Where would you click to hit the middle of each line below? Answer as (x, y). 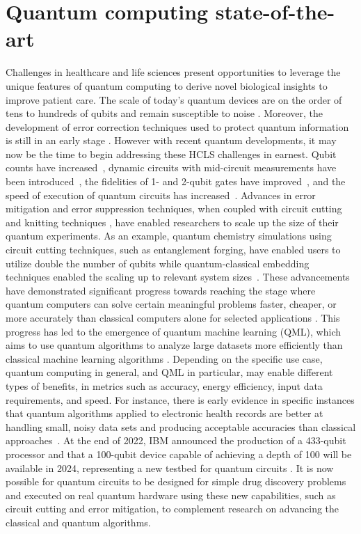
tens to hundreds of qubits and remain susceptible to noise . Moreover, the (165, 113)
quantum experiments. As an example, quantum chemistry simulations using (169, 236)
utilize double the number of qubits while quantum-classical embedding (158, 263)
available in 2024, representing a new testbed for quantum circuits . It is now (170, 468)
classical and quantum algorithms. (78, 522)
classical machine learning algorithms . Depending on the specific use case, (164, 358)
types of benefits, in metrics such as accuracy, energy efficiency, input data (164, 385)
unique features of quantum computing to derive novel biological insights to (167, 85)
